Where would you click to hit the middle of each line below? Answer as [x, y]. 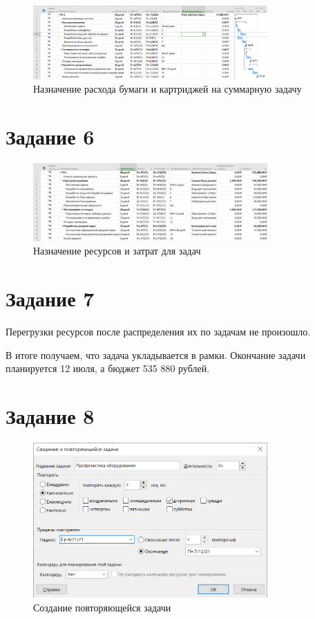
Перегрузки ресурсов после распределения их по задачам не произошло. [158, 331]
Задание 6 [50, 137]
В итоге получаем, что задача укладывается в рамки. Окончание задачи [156, 354]
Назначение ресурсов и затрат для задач [117, 251]
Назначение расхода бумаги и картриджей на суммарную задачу [168, 89]
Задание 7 [50, 298]
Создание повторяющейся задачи [102, 607]
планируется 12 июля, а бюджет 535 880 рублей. [108, 368]
